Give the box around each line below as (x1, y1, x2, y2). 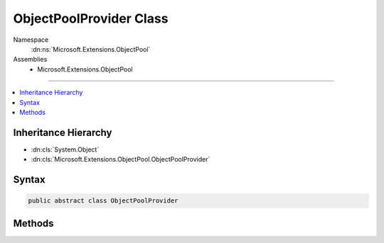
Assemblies (13, 55, 48, 64)
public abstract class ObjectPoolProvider (28, 197, 178, 205)
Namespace (13, 35, 49, 44)
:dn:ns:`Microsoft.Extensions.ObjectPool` (31, 45, 151, 53)
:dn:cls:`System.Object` (31, 145, 100, 154)
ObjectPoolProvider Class (13, 11, 169, 26)
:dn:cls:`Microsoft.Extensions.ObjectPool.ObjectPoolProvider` (31, 155, 210, 164)
